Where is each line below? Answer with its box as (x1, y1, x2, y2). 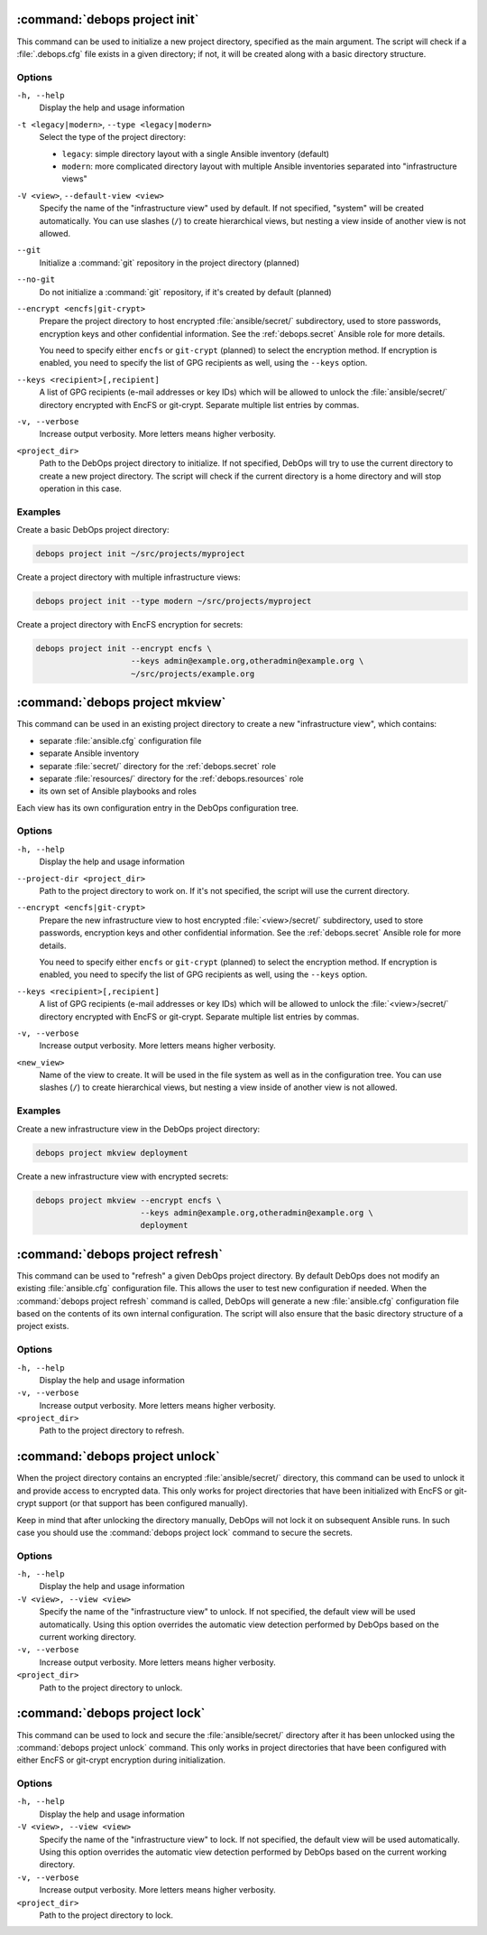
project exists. (16, 1321, 69, 1332)
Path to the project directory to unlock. (39, 1682, 183, 1693)
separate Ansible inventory (39, 748, 140, 758)
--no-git (16, 274, 56, 284)
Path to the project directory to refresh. (39, 1425, 185, 1436)
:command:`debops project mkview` (16, 695, 226, 711)
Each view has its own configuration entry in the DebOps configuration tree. (16, 802, 299, 813)
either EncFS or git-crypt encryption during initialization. (16, 1754, 225, 1765)
